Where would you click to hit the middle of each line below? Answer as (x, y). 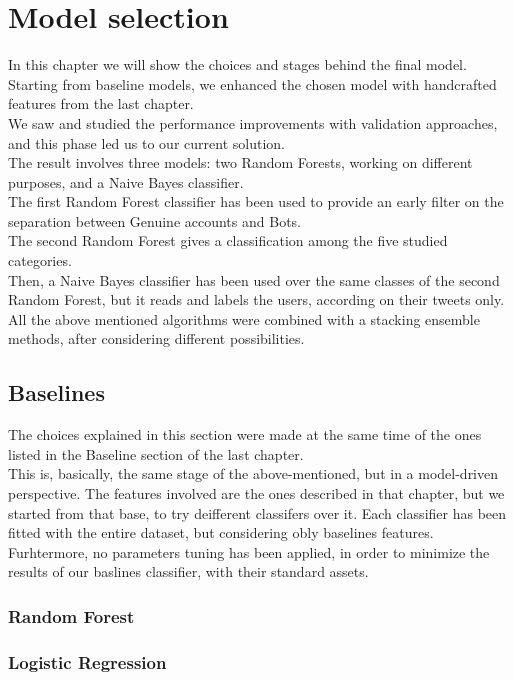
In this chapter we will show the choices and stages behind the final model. (237, 64)
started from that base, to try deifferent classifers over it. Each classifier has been (257, 512)
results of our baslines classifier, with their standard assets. (188, 571)
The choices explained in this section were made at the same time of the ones (245, 434)
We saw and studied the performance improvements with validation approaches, (253, 122)
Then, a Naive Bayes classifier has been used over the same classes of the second (254, 279)
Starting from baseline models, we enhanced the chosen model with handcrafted (252, 83)
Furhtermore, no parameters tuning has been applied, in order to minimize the (249, 551)
